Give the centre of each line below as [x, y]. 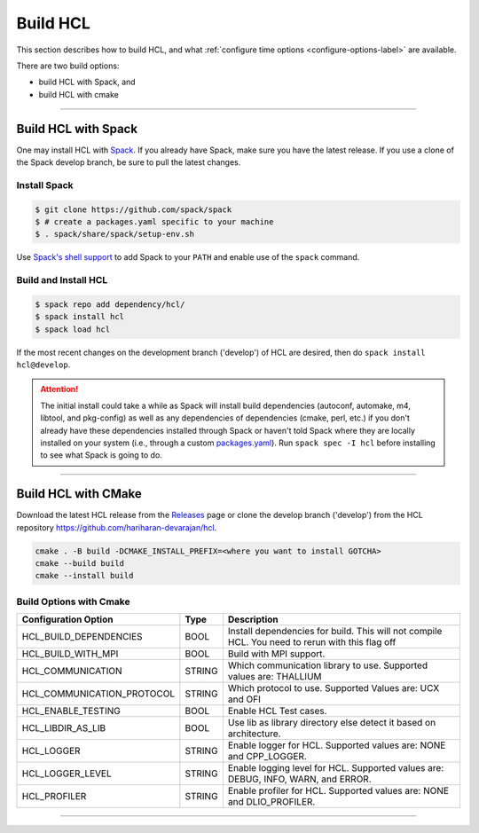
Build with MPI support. [276, 654]
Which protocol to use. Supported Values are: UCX [334, 688]
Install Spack [45, 185]
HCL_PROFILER [54, 797]
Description [253, 619]
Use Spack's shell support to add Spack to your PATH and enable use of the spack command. [188, 257]
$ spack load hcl [73, 329]
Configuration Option [67, 619]
